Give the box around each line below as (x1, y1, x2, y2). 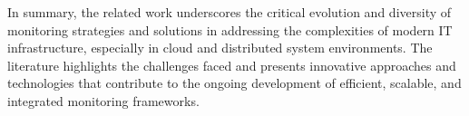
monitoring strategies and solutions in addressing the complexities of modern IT (7, 20, 453, 39)
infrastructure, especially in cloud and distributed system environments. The (7, 38, 433, 57)
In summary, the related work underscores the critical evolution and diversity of (7, 3, 452, 21)
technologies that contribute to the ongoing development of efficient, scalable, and (7, 73, 462, 92)
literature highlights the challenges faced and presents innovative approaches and (7, 55, 456, 74)
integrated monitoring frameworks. (7, 91, 200, 110)
